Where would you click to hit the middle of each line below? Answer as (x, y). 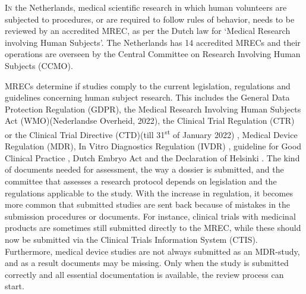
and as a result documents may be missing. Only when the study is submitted (147, 263)
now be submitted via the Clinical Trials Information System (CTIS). (131, 239)
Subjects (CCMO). (39, 65)
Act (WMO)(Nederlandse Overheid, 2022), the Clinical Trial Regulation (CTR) (150, 121)
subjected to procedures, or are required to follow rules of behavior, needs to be (150, 19)
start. (15, 286)
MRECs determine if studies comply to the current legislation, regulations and (148, 85)
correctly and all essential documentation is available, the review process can (144, 274)
